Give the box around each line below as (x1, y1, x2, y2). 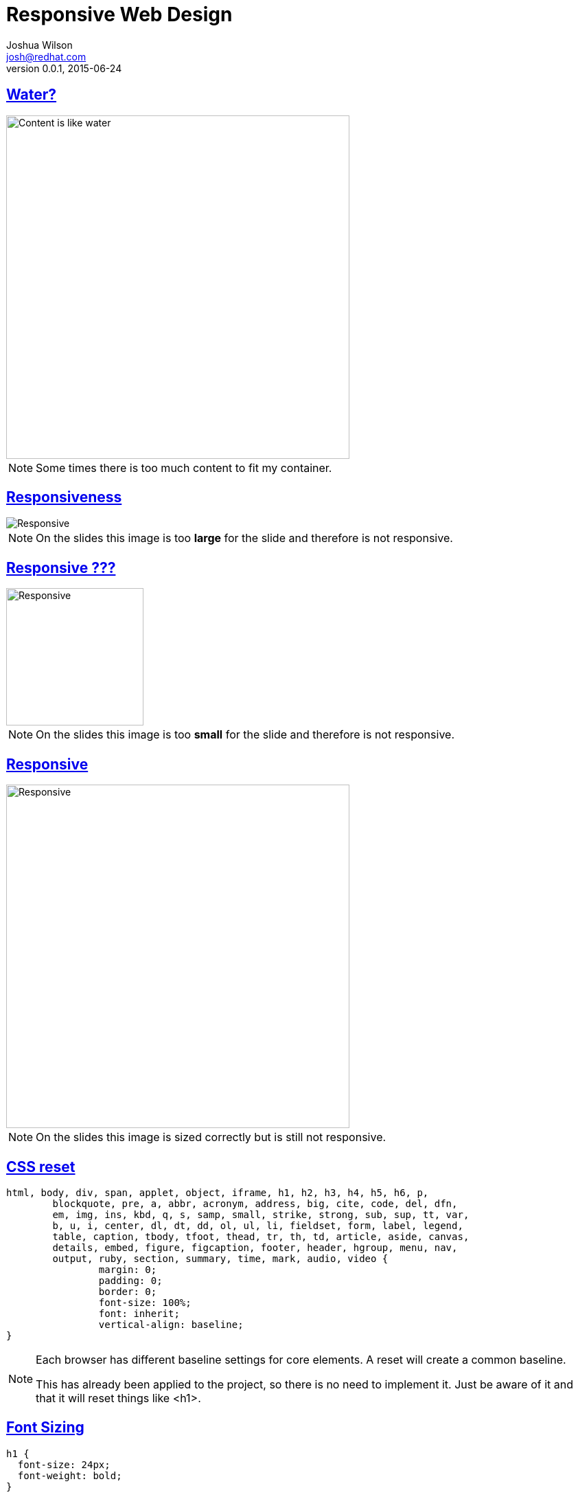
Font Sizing (6, 1419, 84, 1437)
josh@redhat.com (6, 50, 86, 63)
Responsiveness (6, 488, 122, 506)
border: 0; (98, 1285, 157, 1297)
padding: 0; (98, 1274, 163, 1286)
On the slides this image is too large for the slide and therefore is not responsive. (36, 531, 453, 545)
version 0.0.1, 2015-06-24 (6, 62, 122, 74)
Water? (6, 86, 57, 104)
